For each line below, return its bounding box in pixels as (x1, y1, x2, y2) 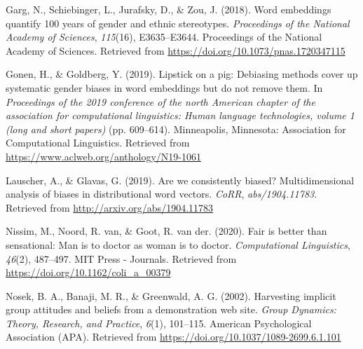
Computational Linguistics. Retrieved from (6, 135, 190, 150)
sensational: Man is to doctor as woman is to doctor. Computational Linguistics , (6, 237, 350, 252)
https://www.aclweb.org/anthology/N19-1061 (6, 149, 201, 163)
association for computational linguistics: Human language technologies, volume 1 (6, 108, 355, 123)
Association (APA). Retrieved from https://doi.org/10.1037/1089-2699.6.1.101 (6, 329, 341, 344)
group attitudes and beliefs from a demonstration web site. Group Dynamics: (6, 302, 336, 317)
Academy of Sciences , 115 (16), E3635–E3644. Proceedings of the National (6, 29, 322, 44)
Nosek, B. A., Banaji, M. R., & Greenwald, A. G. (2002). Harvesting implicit (6, 288, 336, 303)
